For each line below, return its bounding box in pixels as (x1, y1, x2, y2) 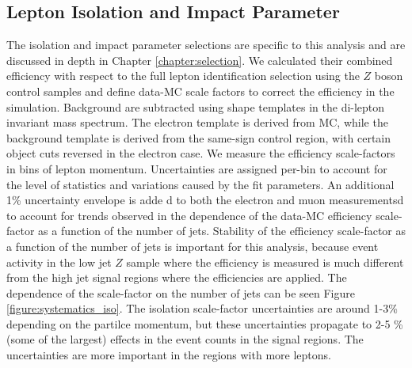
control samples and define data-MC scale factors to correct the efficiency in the (6, 82, 395, 99)
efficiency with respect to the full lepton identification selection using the (6, 67, 360, 84)
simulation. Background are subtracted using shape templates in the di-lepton (6, 98, 385, 115)
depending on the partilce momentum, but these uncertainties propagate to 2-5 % (6, 315, 403, 332)
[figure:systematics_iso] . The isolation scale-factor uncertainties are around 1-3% (6, 300, 398, 317)
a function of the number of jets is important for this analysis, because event (6, 237, 379, 254)
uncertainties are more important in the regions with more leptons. (6, 347, 331, 363)
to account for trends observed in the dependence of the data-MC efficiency (6, 207, 372, 223)
